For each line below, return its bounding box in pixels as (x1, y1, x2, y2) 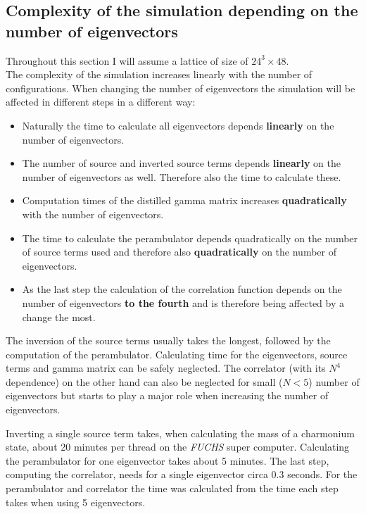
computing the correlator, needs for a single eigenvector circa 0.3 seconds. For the (6, 467, 358, 482)
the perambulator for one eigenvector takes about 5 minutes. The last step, (6, 453, 329, 468)
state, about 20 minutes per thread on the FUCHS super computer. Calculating (6, 439, 350, 454)
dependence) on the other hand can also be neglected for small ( (6, 374, 283, 389)
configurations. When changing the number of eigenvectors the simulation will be (6, 80, 355, 95)
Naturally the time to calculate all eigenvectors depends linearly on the (22, 118, 334, 132)
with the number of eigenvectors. (22, 206, 164, 221)
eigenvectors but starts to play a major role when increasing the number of (6, 388, 329, 403)
